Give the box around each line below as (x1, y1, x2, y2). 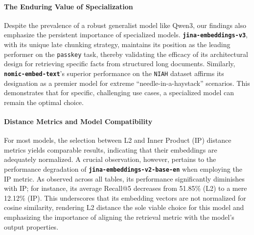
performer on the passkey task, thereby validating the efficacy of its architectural (4, 49, 248, 59)
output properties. (4, 221, 59, 232)
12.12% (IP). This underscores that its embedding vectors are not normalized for (4, 192, 246, 203)
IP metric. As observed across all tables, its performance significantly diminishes (4, 173, 245, 183)
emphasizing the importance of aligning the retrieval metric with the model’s (4, 211, 234, 222)
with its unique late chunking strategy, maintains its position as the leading (4, 39, 231, 50)
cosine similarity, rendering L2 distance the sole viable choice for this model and (4, 202, 244, 212)
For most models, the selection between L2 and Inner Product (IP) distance (4, 135, 231, 145)
